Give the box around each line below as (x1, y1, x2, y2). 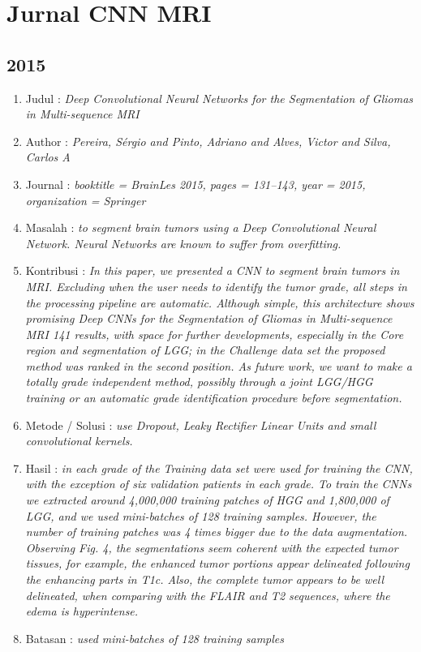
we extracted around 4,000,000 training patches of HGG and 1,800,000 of (25, 491, 389, 508)
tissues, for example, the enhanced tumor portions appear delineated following (25, 555, 410, 572)
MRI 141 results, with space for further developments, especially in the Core (25, 325, 404, 342)
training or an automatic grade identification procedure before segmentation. (25, 389, 402, 406)
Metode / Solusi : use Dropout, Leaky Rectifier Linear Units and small (25, 416, 376, 433)
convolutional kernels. (25, 432, 133, 449)
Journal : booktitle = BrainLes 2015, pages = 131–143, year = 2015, (25, 175, 366, 192)
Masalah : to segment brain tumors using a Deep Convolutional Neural (25, 219, 376, 236)
